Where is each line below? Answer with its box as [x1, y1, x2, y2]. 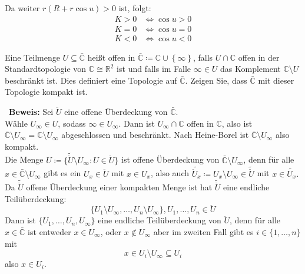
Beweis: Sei [9, 105, 54, 118]
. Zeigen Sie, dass [185, 74, 247, 86]
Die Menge [5, 153, 44, 166]
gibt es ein [44, 167, 81, 179]
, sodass [58, 117, 86, 129]
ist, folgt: [118, 2, 151, 14]
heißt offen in [87, 51, 135, 63]
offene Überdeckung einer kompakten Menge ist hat [26, 180, 213, 193]
